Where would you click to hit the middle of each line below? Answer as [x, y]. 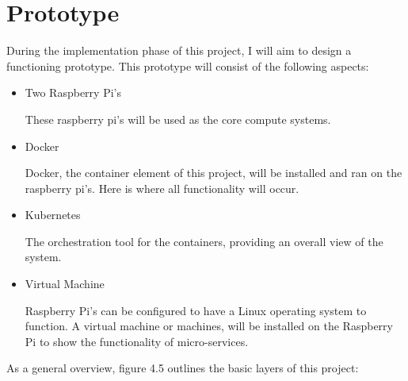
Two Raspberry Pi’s [73, 92]
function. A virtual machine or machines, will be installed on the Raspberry [209, 326]
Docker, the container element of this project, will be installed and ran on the [214, 173]
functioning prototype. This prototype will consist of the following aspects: [188, 65]
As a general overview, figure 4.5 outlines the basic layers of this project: [183, 368]
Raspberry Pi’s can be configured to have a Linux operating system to [196, 310]
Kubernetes [53, 215]
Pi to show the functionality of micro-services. [137, 341]
